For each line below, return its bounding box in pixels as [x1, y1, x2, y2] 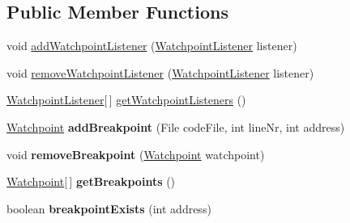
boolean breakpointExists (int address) [6, 200, 211, 217]
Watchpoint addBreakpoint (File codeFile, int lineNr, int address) [6, 118, 345, 135]
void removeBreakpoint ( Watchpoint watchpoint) [6, 145, 265, 162]
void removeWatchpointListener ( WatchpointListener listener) [6, 64, 314, 81]
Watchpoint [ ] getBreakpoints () [6, 173, 176, 190]
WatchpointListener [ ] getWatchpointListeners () [6, 91, 246, 108]
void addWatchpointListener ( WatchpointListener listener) [6, 37, 297, 54]
